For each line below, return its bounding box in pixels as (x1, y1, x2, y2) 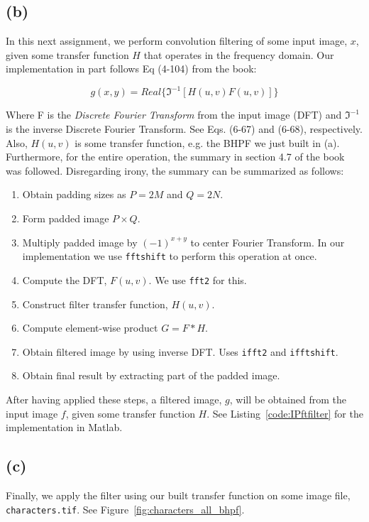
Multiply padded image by (22, 234, 138, 249)
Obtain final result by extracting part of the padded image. (22, 368, 280, 383)
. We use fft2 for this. (148, 272, 247, 287)
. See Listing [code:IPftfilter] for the (206, 406, 363, 420)
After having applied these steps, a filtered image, (6, 391, 222, 406)
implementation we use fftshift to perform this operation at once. (22, 249, 317, 263)
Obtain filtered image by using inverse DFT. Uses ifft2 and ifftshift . (22, 344, 338, 359)
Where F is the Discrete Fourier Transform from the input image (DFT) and (6, 107, 342, 122)
